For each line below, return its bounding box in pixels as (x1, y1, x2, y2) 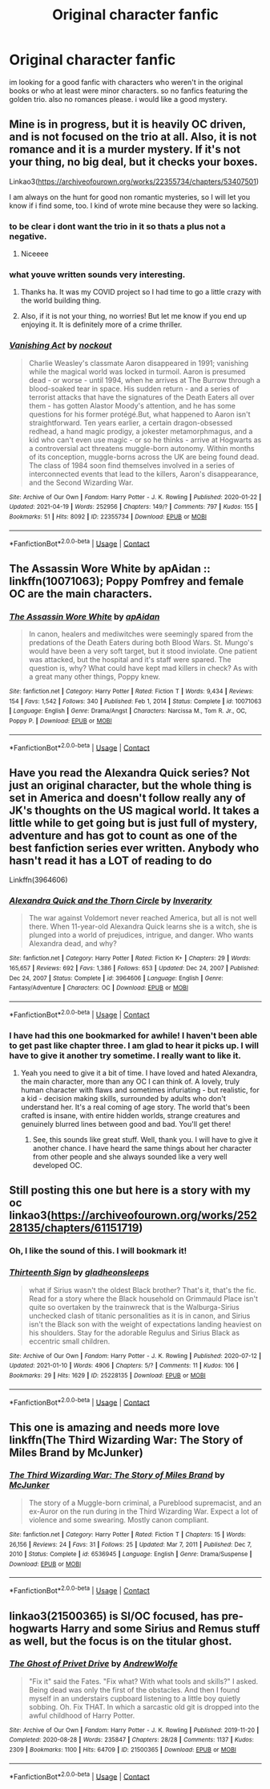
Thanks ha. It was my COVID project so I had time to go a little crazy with (20, 287, 262, 297)
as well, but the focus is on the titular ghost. (9, 1634, 232, 1648)
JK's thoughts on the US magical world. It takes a (9, 803, 260, 817)
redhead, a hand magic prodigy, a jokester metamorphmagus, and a (28, 426, 253, 436)
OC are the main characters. (9, 587, 153, 600)
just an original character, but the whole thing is (9, 779, 252, 792)
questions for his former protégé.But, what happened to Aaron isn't (28, 409, 251, 419)
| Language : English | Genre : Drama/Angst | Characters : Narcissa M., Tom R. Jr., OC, (9, 707, 248, 715)
